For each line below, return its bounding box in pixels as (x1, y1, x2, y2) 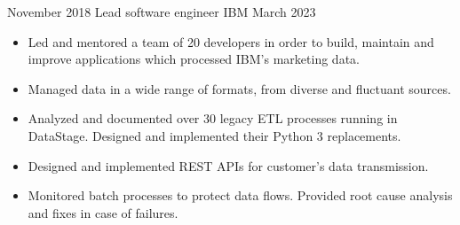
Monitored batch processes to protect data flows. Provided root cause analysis (28, 186, 453, 205)
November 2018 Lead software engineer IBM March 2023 (7, 3, 316, 20)
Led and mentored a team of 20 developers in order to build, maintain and (28, 32, 434, 50)
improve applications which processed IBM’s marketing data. (28, 50, 360, 68)
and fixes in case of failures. (28, 203, 178, 221)
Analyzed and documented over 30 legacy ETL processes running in (28, 109, 398, 128)
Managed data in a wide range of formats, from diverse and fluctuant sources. (28, 79, 451, 97)
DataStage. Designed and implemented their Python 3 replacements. (28, 126, 401, 144)
